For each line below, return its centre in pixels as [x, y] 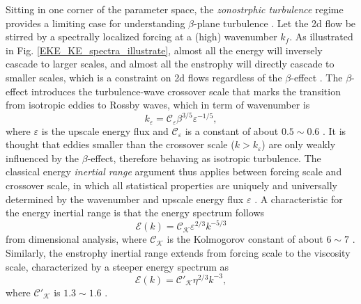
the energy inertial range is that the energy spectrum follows [135, 213]
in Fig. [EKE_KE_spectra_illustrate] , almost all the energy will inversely [164, 50]
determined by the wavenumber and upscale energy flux [125, 199]
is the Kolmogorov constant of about [245, 239]
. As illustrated [321, 37]
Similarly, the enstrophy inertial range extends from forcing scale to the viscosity [178, 252]
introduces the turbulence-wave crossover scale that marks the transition [186, 91]
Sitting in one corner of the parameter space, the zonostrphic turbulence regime [175, 9]
